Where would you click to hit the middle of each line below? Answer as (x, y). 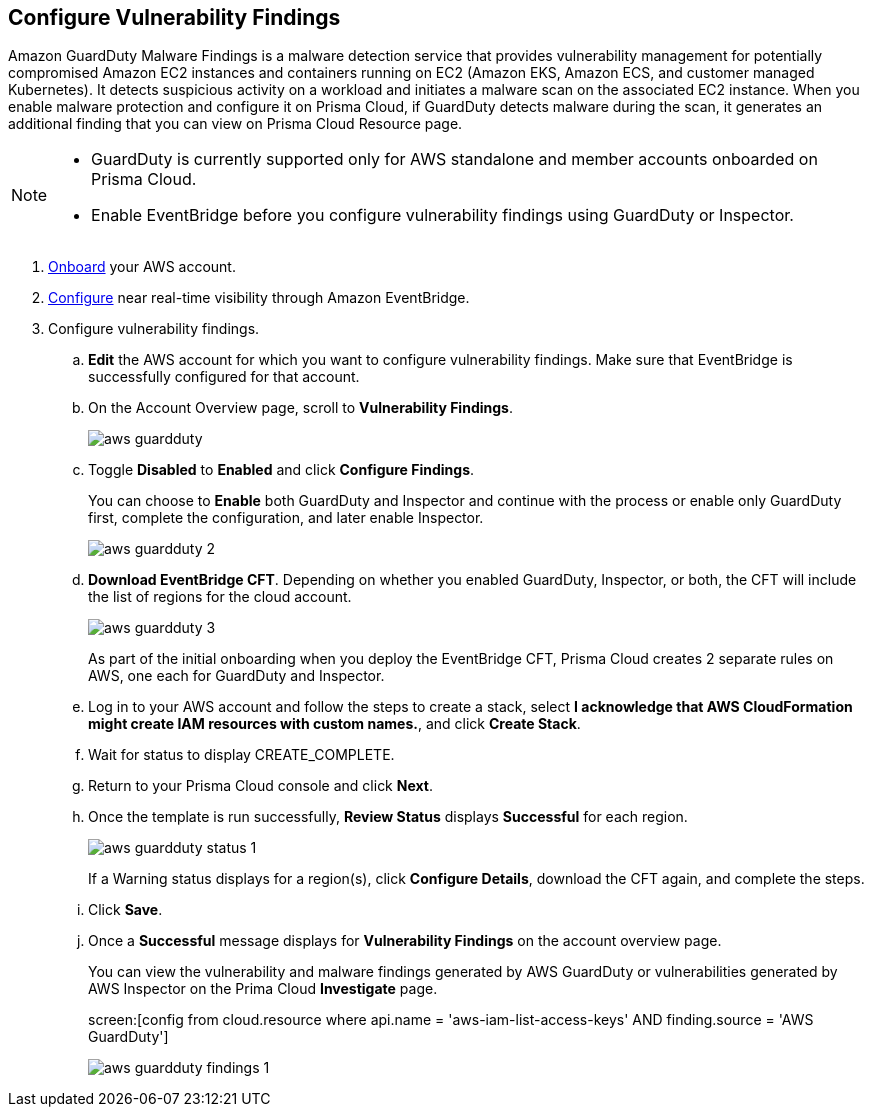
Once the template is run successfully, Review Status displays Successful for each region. (388, 817)
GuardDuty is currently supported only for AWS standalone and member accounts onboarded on (454, 159)
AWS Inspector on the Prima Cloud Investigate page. (263, 989)
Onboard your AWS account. (142, 267)
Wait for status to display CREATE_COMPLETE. (241, 755)
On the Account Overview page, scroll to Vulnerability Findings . (300, 408)
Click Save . (125, 910)
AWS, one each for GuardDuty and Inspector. (236, 676)
